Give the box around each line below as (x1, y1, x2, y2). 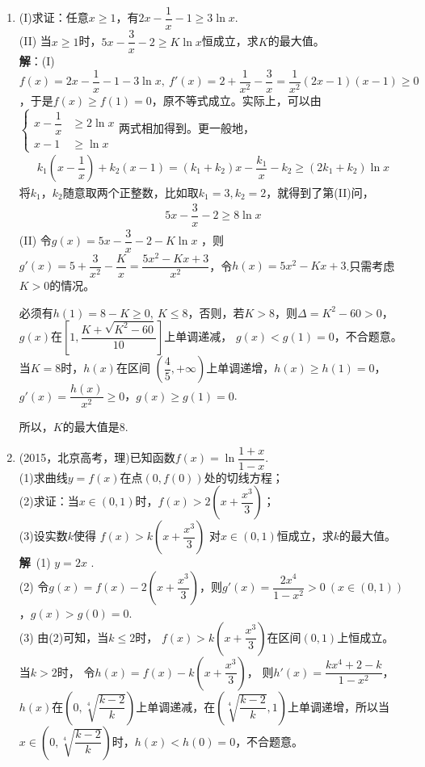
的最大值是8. (62, 418, 128, 435)
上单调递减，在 (136, 698, 216, 715)
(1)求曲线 (19, 468, 68, 485)
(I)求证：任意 (19, 9, 89, 26)
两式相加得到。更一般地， (119, 119, 255, 136)
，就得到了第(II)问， (266, 184, 374, 201)
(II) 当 (19, 32, 52, 49)
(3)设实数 (19, 527, 68, 544)
